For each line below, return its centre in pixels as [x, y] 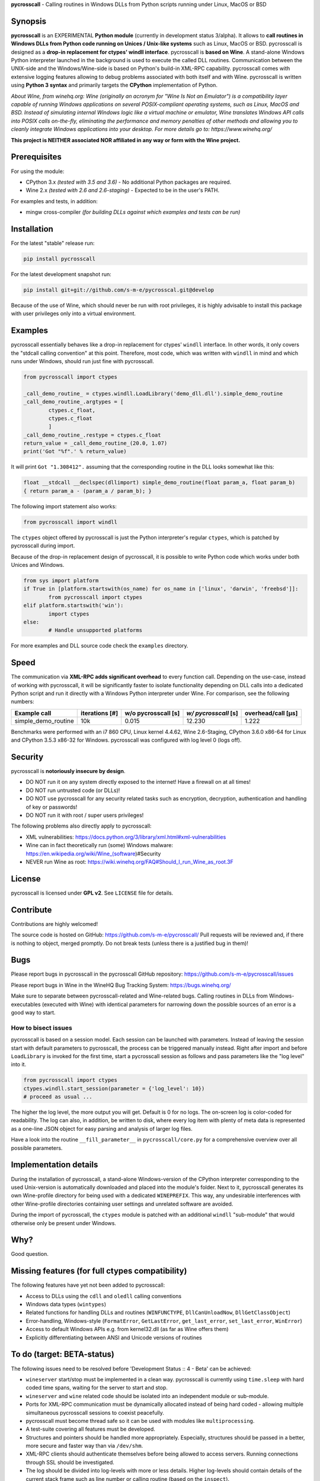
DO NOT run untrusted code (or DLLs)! [73, 790]
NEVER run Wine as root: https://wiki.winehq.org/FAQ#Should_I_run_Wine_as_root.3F [129, 861]
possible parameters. [37, 1148]
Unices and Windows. [38, 565]
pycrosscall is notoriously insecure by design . [68, 771]
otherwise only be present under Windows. [64, 1223]
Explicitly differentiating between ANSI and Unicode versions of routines [114, 1337]
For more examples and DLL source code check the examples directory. [100, 646]
